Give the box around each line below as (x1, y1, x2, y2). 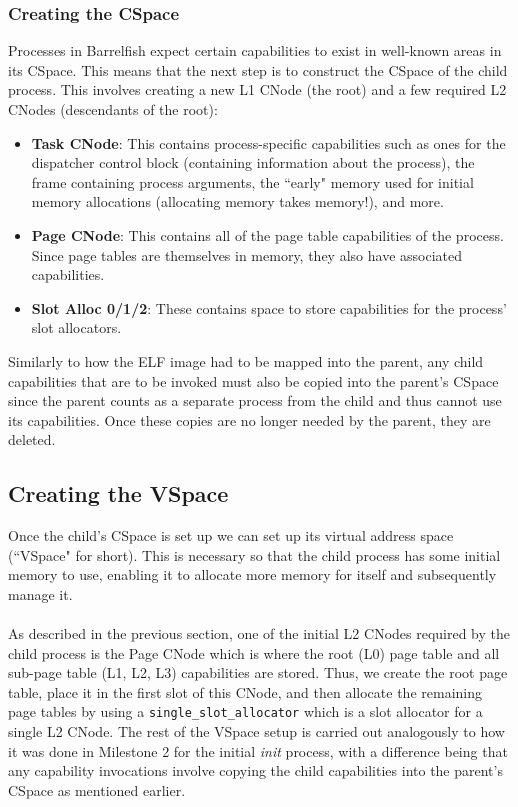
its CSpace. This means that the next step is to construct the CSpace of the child (8, 59, 508, 80)
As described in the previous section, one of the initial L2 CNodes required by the (8, 623, 511, 644)
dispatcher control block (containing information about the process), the (31, 152, 475, 173)
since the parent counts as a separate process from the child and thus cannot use (8, 390, 502, 411)
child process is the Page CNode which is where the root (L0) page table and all (8, 642, 500, 663)
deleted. (8, 429, 56, 450)
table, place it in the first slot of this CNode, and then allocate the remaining (8, 681, 482, 702)
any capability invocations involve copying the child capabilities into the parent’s (8, 760, 503, 781)
